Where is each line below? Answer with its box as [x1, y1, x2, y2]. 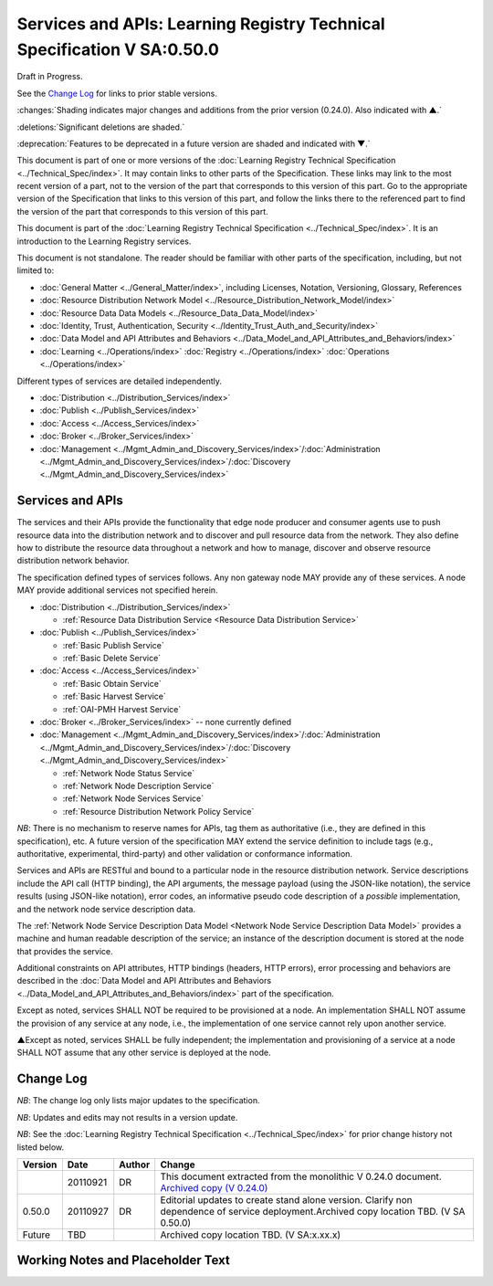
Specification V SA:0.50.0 [16, 39, 219, 59]
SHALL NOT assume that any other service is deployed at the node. [16, 1047, 271, 1059]
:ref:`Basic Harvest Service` [62, 690, 166, 702]
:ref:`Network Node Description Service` [62, 781, 215, 791]
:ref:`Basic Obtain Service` [62, 678, 162, 689]
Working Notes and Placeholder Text [16, 1252, 230, 1269]
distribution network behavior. [16, 555, 130, 566]
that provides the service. [16, 945, 113, 956]
